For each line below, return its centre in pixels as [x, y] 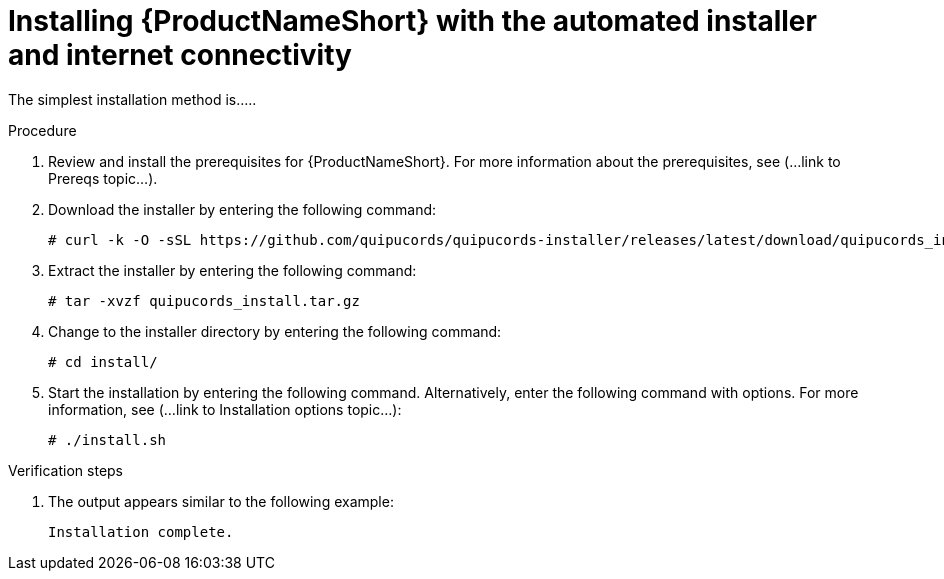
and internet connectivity [180, 55]
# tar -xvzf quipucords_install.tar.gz [204, 300]
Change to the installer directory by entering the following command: [275, 331]
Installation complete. [141, 531]
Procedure [42, 130]
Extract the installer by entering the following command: [232, 270]
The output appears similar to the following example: [221, 501]
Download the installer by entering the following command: [242, 209]
